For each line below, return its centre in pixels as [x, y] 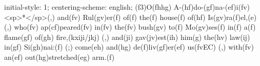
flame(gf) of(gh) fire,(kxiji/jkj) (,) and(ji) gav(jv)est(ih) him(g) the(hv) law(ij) [127, 37]
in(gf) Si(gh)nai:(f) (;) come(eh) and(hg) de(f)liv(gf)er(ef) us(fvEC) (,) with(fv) [129, 47]
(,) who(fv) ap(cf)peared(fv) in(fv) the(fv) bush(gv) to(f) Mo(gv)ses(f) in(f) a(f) [130, 27]
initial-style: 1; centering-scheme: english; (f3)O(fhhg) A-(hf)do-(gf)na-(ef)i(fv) [127, 7]
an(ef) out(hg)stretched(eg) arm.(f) [59, 57]
